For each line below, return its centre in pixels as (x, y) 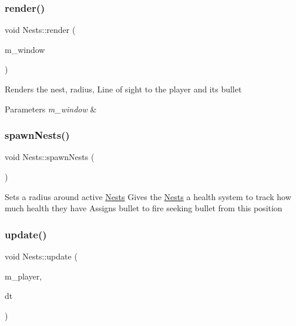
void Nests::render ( (40, 30)
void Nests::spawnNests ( (50, 157)
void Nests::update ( (41, 256)
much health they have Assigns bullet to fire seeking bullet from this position (144, 208)
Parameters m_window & (51, 109)
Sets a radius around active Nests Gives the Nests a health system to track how (148, 196)
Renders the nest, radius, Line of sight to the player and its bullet (123, 89)
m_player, (23, 276)
